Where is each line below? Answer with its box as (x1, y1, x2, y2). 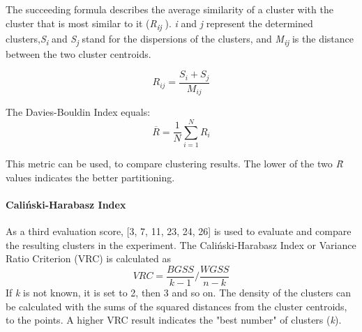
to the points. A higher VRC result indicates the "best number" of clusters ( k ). (6, 312, 342, 327)
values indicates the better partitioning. (6, 169, 175, 184)
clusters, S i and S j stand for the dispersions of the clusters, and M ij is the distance (6, 31, 354, 47)
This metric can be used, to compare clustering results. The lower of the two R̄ (6, 156, 343, 171)
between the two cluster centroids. (6, 46, 151, 61)
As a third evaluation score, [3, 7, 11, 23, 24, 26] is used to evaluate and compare (6, 224, 352, 239)
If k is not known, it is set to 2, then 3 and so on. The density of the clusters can (6, 285, 352, 299)
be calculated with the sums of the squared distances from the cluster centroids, (6, 299, 347, 313)
